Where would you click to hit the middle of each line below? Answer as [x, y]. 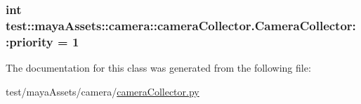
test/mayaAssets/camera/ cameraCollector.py [103, 91]
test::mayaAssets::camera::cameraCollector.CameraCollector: [181, 25]
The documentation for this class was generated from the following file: [158, 68]
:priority [29, 41]
